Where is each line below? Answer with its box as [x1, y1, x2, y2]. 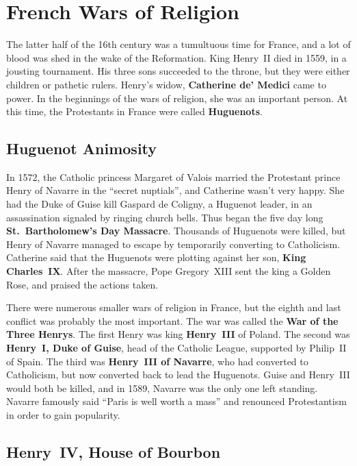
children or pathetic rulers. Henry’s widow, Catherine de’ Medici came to [6, 77, 326, 91]
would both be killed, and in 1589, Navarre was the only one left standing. [6, 380, 318, 395]
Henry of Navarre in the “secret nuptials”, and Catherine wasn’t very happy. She [6, 183, 345, 197]
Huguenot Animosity [6, 138, 157, 159]
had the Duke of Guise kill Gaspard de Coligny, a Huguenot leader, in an [6, 197, 313, 211]
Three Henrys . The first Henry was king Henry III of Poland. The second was [6, 327, 350, 341]
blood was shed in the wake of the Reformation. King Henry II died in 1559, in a [6, 50, 347, 64]
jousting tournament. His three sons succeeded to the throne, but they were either [6, 64, 350, 78]
